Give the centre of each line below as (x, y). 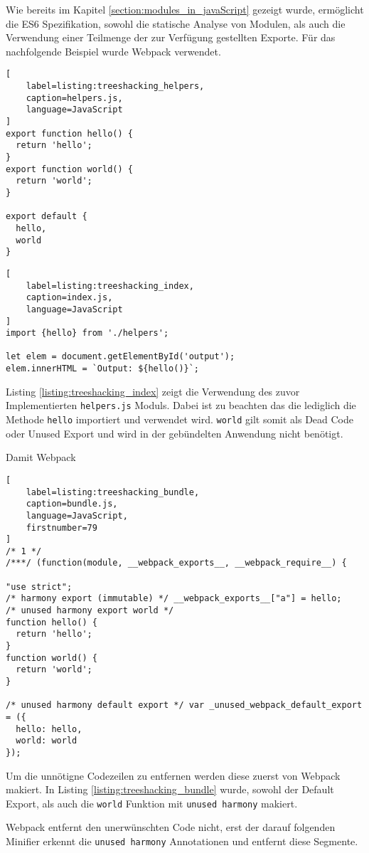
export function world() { (69, 169)
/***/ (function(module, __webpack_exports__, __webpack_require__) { (176, 563)
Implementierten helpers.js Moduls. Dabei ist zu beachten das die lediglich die (181, 405)
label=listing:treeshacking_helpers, (115, 86)
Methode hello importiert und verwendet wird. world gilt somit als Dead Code (180, 419)
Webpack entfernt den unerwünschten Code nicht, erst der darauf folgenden (171, 827)
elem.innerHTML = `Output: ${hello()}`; (103, 369)
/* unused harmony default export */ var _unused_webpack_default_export (184, 705)
